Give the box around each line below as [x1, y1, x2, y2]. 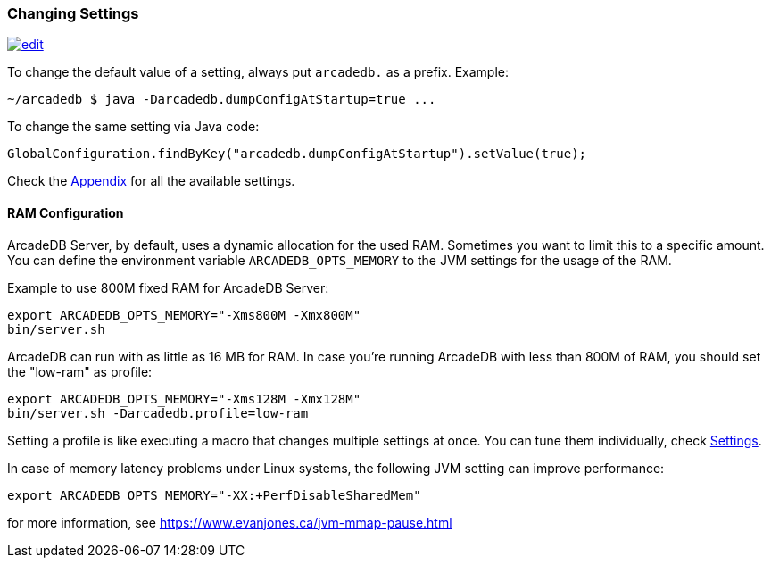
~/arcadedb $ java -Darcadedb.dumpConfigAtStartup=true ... [7, 92, 436, 107]
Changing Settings [7, 4, 139, 22]
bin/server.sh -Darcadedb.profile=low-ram [7, 405, 309, 420]
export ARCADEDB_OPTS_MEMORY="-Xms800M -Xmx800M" [7, 307, 361, 322]
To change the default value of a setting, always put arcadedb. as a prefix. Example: [7, 64, 509, 80]
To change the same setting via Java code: [7, 119, 260, 135]
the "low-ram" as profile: [7, 363, 153, 379]
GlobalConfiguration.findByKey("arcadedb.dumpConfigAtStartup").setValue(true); [7, 146, 587, 162]
